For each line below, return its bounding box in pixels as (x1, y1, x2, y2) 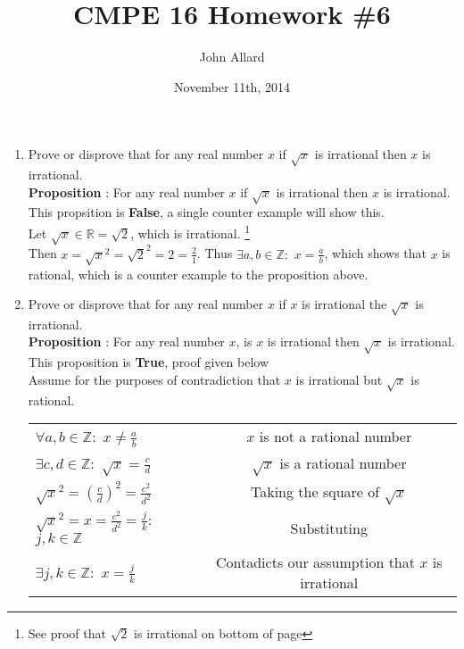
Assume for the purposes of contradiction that (28, 370, 281, 388)
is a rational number (279, 452, 407, 473)
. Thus (196, 244, 233, 262)
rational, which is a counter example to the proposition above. (28, 264, 369, 283)
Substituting (290, 518, 368, 539)
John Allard (199, 47, 265, 66)
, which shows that (324, 244, 427, 262)
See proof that (28, 623, 106, 642)
